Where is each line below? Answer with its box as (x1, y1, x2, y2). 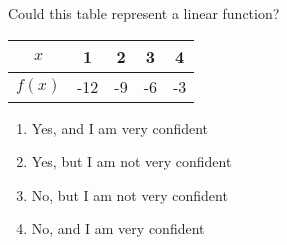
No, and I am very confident (31, 218, 205, 239)
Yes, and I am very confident (31, 117, 209, 138)
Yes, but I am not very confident (31, 151, 232, 172)
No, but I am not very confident (31, 184, 228, 205)
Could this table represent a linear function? (8, 3, 280, 23)
